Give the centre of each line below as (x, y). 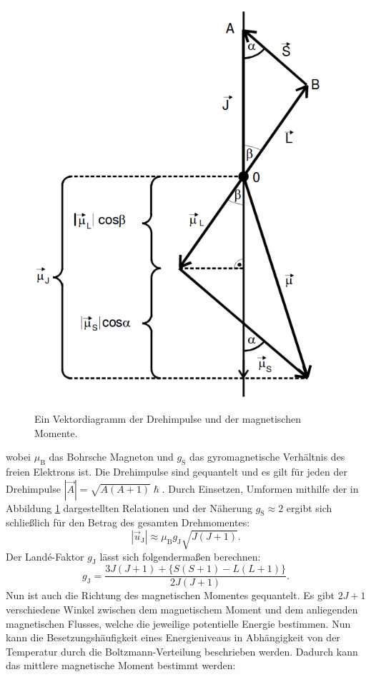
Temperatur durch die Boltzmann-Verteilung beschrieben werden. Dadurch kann (182, 651)
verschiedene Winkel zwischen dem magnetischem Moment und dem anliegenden (182, 609)
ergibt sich (309, 507)
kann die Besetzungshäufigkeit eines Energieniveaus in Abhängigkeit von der (173, 637)
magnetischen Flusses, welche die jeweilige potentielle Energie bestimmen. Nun (178, 623)
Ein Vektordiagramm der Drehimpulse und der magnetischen (168, 418)
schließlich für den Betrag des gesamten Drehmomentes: (128, 522)
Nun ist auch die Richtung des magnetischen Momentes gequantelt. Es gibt (170, 595)
